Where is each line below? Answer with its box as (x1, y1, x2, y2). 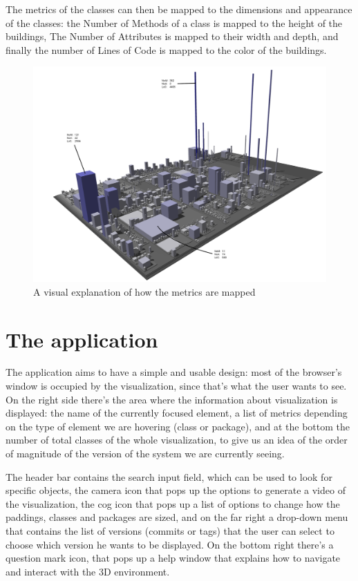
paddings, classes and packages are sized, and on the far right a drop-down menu (6, 510, 348, 524)
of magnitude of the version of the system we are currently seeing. (6, 446, 285, 461)
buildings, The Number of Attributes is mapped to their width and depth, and (6, 29, 339, 44)
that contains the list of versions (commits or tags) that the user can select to (6, 524, 335, 537)
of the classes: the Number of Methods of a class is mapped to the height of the (6, 15, 343, 30)
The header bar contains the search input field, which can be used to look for (6, 469, 332, 484)
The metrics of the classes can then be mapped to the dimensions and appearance (6, 2, 352, 16)
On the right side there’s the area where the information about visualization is (6, 392, 338, 406)
